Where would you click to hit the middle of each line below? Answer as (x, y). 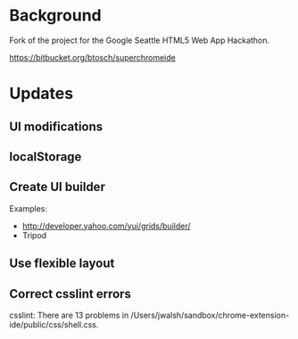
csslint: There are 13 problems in (69, 315)
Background (55, 16)
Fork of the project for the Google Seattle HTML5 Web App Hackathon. (140, 40)
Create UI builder (57, 187)
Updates (41, 94)
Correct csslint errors (70, 294)
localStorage (46, 157)
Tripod (34, 235)
